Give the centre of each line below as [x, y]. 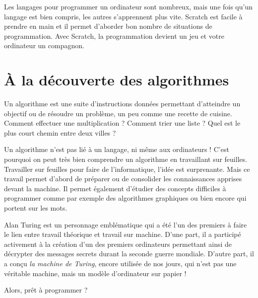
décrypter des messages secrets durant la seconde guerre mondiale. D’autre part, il [129, 254]
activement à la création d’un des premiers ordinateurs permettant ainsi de [118, 244]
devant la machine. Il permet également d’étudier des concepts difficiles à [115, 188]
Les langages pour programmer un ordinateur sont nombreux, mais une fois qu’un [129, 6]
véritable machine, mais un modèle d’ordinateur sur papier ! [95, 273]
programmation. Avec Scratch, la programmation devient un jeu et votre [114, 36]
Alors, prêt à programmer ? [46, 290]
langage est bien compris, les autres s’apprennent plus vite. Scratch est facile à [123, 16]
